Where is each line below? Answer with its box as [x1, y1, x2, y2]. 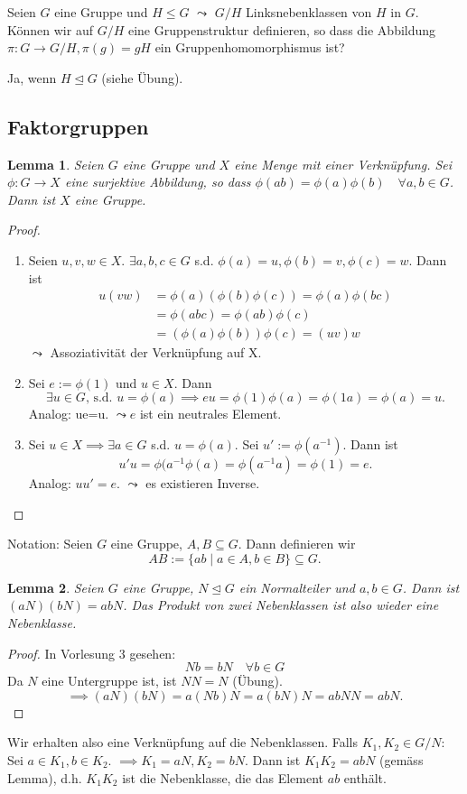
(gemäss [379, 750, 424, 769]
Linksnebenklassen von [246, 3, 372, 21]
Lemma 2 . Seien [7, 577, 104, 596]
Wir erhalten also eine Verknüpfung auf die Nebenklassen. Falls [7, 733, 358, 752]
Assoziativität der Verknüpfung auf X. [50, 343, 262, 362]
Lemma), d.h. [7, 768, 82, 787]
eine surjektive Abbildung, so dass [64, 172, 251, 191]
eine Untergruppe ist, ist [42, 671, 177, 690]
